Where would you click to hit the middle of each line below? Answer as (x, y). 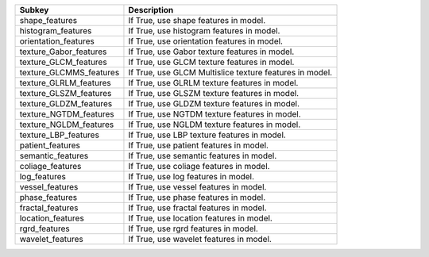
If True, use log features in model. (191, 176)
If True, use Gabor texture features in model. (211, 52)
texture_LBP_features (59, 135)
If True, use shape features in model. (197, 20)
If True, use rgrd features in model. (193, 228)
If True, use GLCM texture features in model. (211, 62)
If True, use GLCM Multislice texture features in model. (230, 73)
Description (151, 10)
